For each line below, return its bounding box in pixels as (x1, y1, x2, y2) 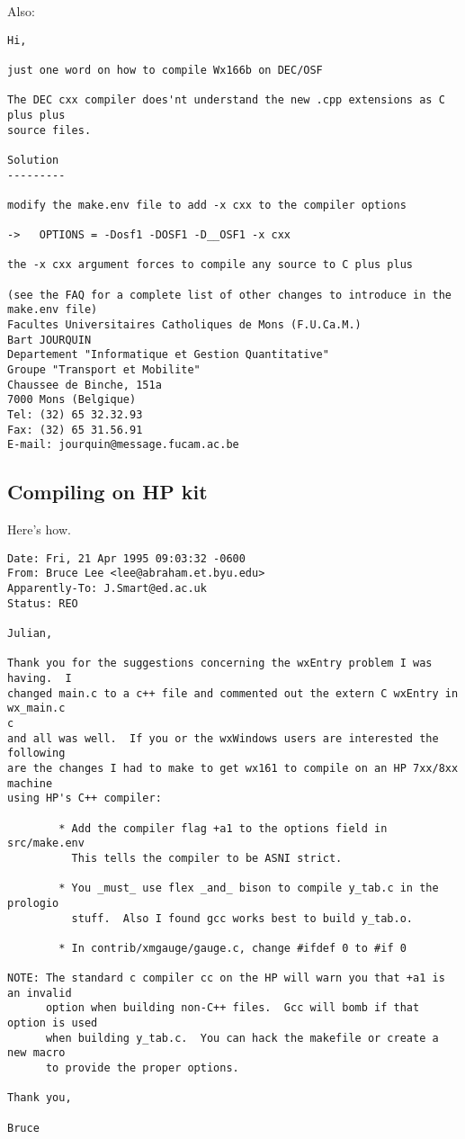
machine (7, 776, 53, 790)
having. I (7, 672, 72, 686)
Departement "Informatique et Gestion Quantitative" (7, 348, 329, 362)
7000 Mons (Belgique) (7, 393, 137, 407)
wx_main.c (7, 702, 66, 715)
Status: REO (7, 596, 78, 610)
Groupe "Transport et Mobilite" (7, 363, 201, 377)
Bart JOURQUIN (7, 333, 92, 346)
